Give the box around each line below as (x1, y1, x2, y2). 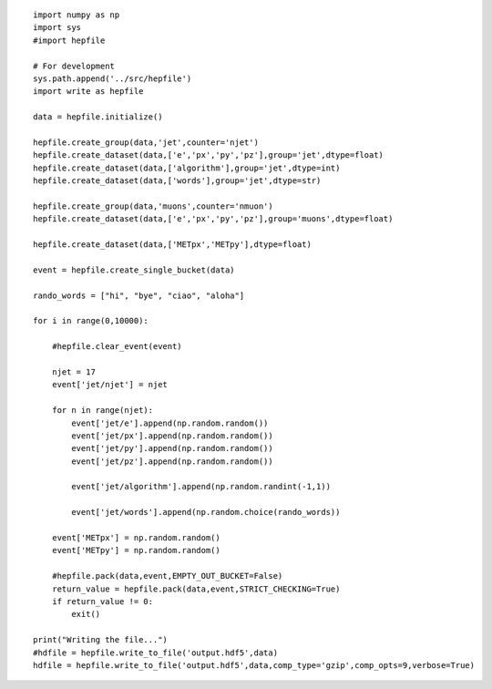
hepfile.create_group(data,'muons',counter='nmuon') (33, 201, 273, 211)
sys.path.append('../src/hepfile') (33, 73, 192, 84)
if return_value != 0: (51, 596, 154, 606)
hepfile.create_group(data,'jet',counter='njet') (33, 137, 260, 148)
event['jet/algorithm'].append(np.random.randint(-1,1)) (71, 481, 332, 492)
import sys (33, 23, 82, 33)
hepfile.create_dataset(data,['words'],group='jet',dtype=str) (33, 176, 322, 186)
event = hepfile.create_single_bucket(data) (33, 264, 236, 275)
